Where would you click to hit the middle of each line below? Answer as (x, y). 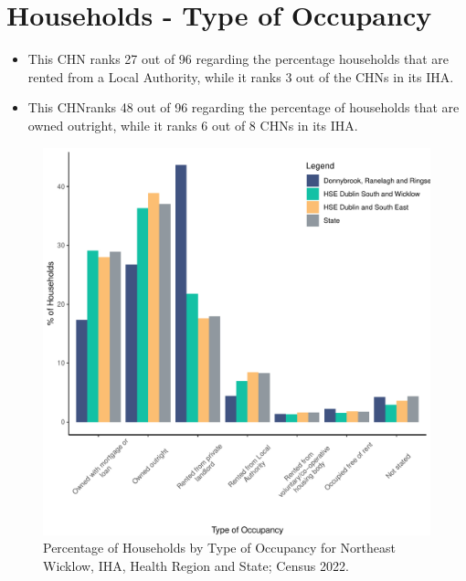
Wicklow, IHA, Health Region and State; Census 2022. (196, 565)
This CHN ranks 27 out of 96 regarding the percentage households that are (238, 59)
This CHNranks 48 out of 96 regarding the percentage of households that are (244, 107)
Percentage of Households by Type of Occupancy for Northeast (219, 548)
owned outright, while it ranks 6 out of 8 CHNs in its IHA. (193, 125)
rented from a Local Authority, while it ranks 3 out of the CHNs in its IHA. (241, 76)
